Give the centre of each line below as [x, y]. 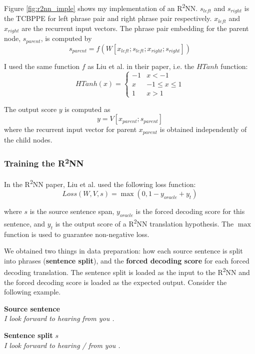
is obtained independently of [203, 129]
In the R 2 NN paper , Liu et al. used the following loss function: [100, 183]
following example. [32, 292]
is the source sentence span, [72, 211]
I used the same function [42, 66]
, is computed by [66, 38]
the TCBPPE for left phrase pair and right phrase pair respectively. [108, 18]
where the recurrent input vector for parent [70, 129]
